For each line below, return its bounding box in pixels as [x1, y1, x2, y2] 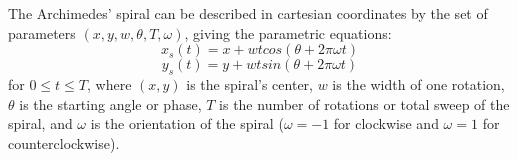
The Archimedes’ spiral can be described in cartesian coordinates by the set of [8, 3, 488, 23]
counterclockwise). [8, 132, 120, 153]
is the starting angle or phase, [19, 93, 202, 114]
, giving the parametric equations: [184, 22, 392, 43]
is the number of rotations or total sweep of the [219, 93, 510, 114]
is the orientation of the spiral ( [90, 113, 284, 134]
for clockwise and [333, 113, 439, 134]
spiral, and [8, 113, 73, 134]
